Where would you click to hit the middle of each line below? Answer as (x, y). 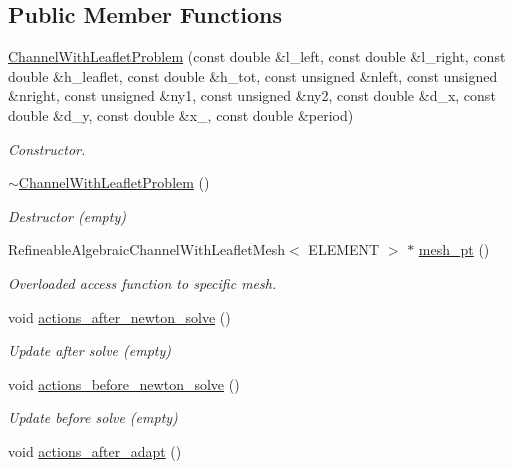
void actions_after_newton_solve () (119, 316)
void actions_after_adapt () (95, 450)
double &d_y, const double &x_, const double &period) (181, 114)
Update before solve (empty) (93, 417)
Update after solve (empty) (90, 350)
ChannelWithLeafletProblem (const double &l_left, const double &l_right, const (257, 56)
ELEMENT (344, 249)
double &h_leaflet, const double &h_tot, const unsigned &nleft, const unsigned (253, 75)
